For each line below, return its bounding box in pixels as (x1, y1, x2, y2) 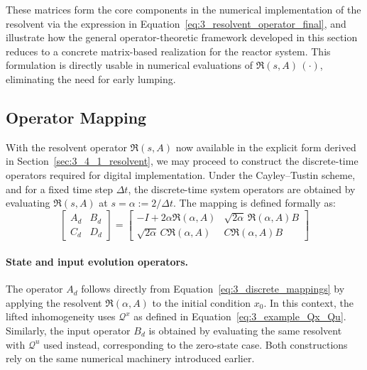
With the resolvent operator (6, 139, 127, 154)
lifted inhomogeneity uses (6, 309, 116, 324)
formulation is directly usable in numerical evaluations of (6, 58, 253, 72)
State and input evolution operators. (6, 254, 189, 268)
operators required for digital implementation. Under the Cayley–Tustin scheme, (6, 167, 356, 182)
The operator (6, 281, 63, 296)
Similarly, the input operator (6, 322, 131, 337)
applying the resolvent (6, 295, 102, 310)
